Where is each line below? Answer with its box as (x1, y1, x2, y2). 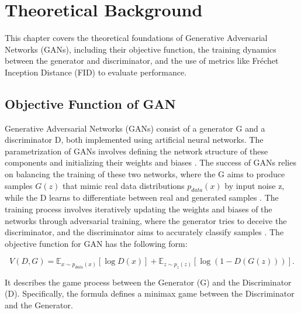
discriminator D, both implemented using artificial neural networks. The (5, 133, 264, 146)
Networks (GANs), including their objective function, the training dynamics (5, 43, 276, 55)
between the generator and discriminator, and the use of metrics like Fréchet (5, 54, 279, 67)
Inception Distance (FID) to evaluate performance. (5, 66, 187, 78)
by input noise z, (224, 179, 285, 191)
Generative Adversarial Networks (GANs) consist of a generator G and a (5, 122, 265, 134)
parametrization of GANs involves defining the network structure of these (5, 145, 268, 157)
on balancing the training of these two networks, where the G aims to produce (5, 168, 285, 180)
